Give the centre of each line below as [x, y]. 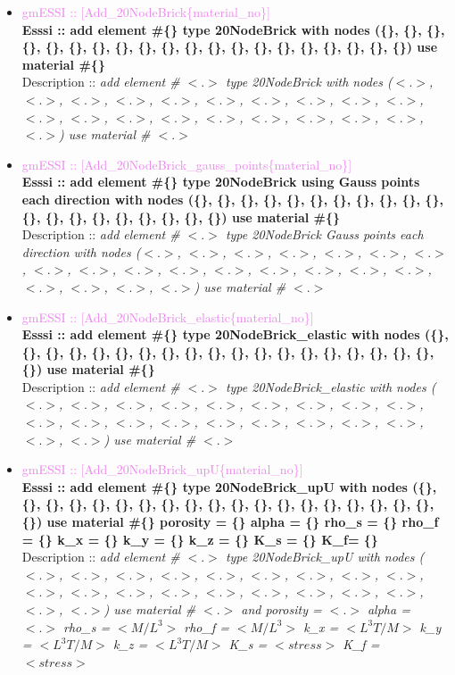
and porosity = [281, 609]
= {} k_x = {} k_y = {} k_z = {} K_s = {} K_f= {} [200, 539]
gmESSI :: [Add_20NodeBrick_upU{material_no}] [162, 469]
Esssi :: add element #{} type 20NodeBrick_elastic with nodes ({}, [235, 334]
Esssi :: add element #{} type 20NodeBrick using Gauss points [221, 182]
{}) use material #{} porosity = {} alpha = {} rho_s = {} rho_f [230, 522]
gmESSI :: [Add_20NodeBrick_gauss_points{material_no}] [187, 164]
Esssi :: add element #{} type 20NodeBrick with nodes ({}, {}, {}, [233, 29]
